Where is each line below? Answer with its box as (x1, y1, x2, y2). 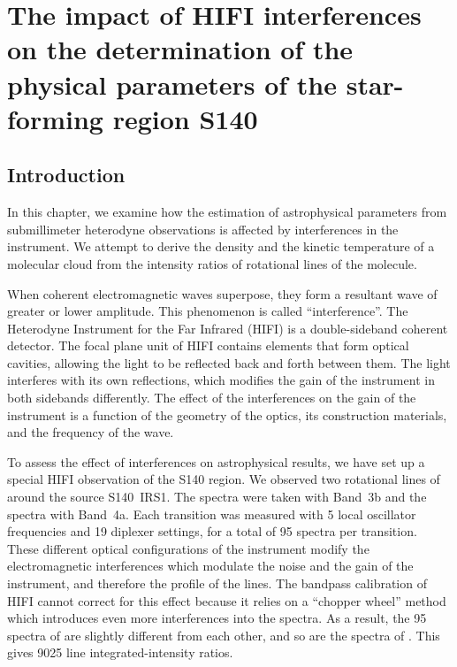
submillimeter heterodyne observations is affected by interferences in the (7, 219, 399, 238)
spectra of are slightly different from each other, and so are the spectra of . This (7, 625, 440, 644)
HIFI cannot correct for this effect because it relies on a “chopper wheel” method (7, 591, 446, 609)
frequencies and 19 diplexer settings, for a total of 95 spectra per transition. (7, 522, 417, 540)
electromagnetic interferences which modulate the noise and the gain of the (7, 556, 414, 575)
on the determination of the (7, 31, 354, 67)
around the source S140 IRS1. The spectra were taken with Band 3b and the (7, 487, 427, 506)
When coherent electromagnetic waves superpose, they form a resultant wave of (7, 284, 438, 303)
